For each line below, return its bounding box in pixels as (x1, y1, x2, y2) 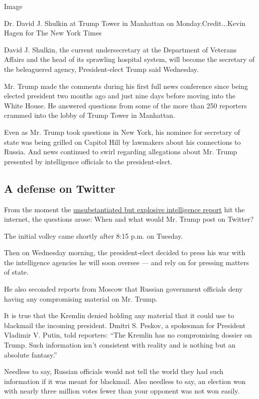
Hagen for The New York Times (4, 27, 102, 38)
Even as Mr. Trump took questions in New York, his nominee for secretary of (4, 126, 240, 137)
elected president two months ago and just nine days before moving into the (4, 90, 236, 101)
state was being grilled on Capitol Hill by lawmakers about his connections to (4, 136, 241, 147)
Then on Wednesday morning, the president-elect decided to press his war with (4, 247, 246, 258)
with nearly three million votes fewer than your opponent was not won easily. (4, 386, 240, 396)
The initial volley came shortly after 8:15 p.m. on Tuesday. (4, 230, 183, 241)
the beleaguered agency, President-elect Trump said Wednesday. (4, 63, 199, 74)
